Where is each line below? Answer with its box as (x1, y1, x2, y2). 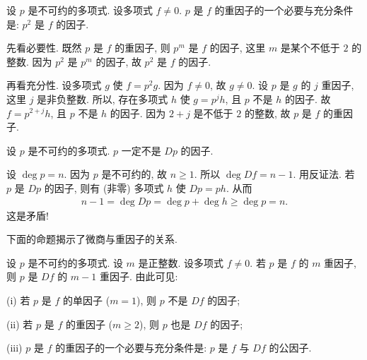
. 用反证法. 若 (293, 167, 355, 181)
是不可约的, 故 (101, 167, 168, 181)
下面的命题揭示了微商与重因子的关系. (6, 232, 177, 246)
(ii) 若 (6, 316, 33, 331)
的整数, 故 (244, 105, 291, 120)
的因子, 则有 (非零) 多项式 (44, 180, 164, 195)
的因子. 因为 (110, 105, 166, 120)
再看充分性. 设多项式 (6, 78, 102, 92)
